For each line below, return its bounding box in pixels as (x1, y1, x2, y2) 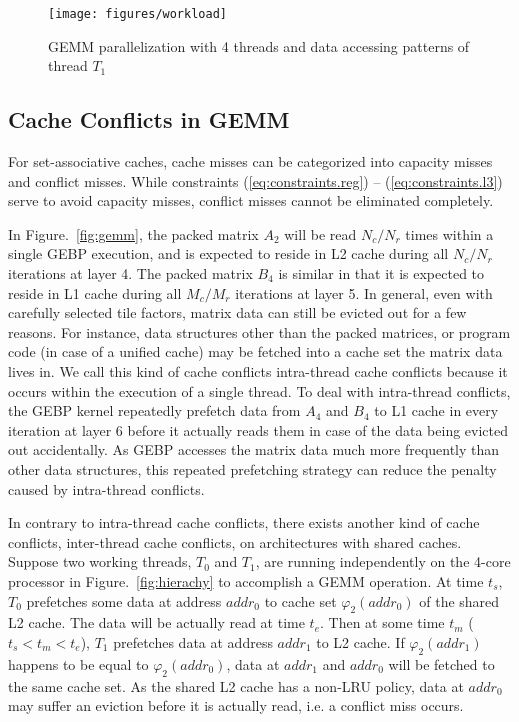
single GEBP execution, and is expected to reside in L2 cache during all (8, 243, 449, 264)
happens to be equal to (8, 653, 149, 674)
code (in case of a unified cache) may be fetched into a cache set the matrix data (8, 341, 503, 362)
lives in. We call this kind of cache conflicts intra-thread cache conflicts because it (8, 360, 508, 381)
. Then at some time (320, 612, 445, 633)
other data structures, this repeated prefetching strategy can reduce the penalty (8, 458, 497, 479)
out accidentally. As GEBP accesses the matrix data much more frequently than (8, 439, 500, 460)
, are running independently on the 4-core (255, 551, 511, 572)
